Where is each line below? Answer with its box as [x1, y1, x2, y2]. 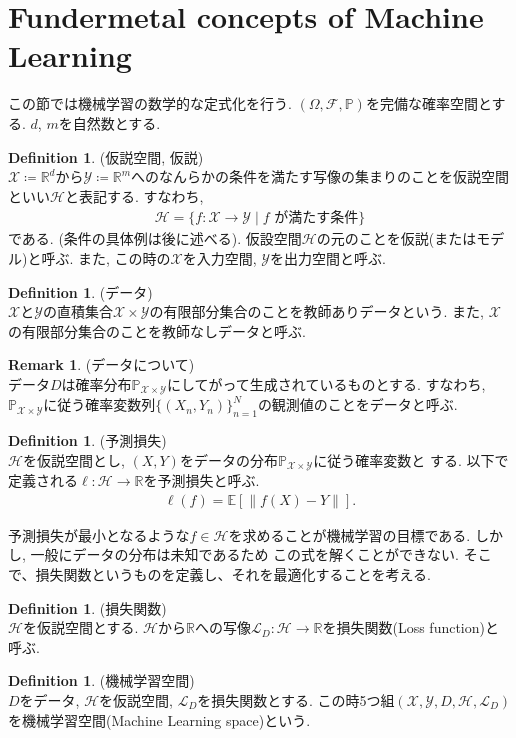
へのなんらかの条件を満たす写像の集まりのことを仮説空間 [131, 166, 510, 187]
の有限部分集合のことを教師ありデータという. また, [149, 301, 484, 322]
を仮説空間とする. [22, 617, 139, 638]
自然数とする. [72, 112, 161, 133]
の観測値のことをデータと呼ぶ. [257, 394, 458, 415]
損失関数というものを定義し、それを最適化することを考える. [35, 563, 431, 584]
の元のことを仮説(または [316, 228, 477, 249]
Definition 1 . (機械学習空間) [8, 670, 195, 691]
